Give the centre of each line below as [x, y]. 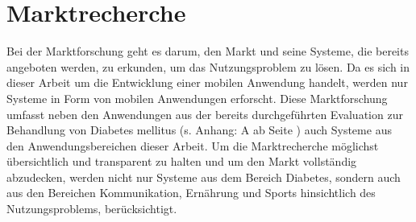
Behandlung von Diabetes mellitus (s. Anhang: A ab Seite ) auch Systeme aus [199, 130]
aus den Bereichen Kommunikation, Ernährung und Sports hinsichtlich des [191, 193]
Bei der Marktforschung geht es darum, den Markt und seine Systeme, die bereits [208, 51]
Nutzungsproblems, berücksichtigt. [92, 209]
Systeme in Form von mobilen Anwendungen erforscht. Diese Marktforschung [197, 98]
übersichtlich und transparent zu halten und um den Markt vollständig [182, 161]
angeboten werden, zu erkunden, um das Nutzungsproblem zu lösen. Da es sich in [208, 66]
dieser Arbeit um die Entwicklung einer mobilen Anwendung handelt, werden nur [207, 82]
